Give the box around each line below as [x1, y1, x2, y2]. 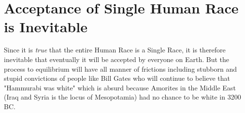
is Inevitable [4, 17, 87, 37]
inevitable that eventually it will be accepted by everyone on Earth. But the [4, 54, 229, 64]
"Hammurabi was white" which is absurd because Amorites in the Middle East [4, 82, 236, 92]
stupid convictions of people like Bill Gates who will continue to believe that [4, 73, 230, 83]
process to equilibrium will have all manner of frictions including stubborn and [4, 63, 237, 74]
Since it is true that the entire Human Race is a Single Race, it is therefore [4, 45, 226, 55]
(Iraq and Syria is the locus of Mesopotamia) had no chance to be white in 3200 [4, 92, 241, 102]
